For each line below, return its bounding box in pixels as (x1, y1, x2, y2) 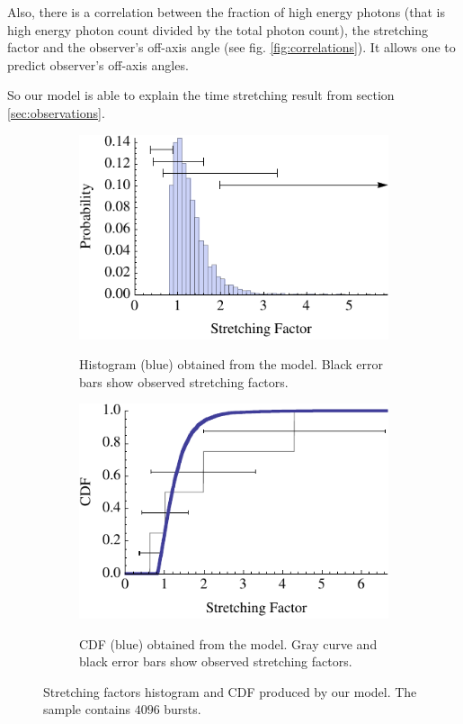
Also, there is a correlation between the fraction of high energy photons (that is (7, 3, 446, 21)
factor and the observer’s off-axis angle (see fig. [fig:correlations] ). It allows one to (7, 38, 456, 57)
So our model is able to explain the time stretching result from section (7, 86, 395, 104)
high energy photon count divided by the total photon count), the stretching (7, 20, 429, 39)
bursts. (164, 700, 201, 719)
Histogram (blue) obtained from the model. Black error (79, 355, 384, 374)
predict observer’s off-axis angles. (7, 55, 189, 74)
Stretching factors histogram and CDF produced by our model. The (43, 682, 417, 701)
